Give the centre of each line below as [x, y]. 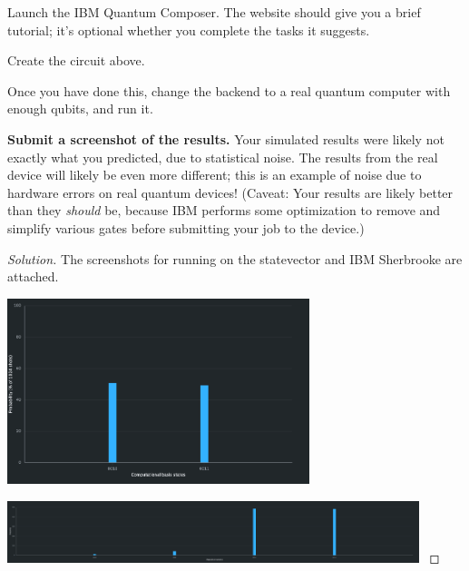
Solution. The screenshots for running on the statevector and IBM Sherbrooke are [235, 258]
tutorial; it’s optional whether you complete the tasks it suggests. [189, 30]
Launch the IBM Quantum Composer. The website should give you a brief [214, 12]
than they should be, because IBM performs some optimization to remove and [224, 210]
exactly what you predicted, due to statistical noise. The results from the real [223, 157]
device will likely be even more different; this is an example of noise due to [215, 175]
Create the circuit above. [76, 60]
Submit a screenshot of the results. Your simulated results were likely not [226, 138]
